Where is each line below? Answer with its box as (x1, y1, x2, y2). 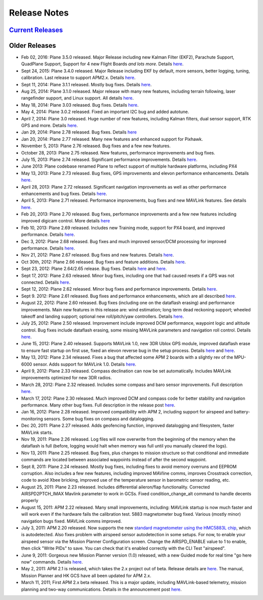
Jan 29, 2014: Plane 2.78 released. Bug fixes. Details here (21, 129, 137, 135)
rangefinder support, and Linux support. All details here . (21, 95, 134, 101)
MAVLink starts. (21, 429, 53, 435)
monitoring (21, 416, 43, 422)
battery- (234, 409, 250, 415)
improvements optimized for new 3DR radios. (21, 375, 112, 381)
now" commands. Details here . (21, 559, 83, 565)
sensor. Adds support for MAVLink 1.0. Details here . (33, 361, 136, 367)
